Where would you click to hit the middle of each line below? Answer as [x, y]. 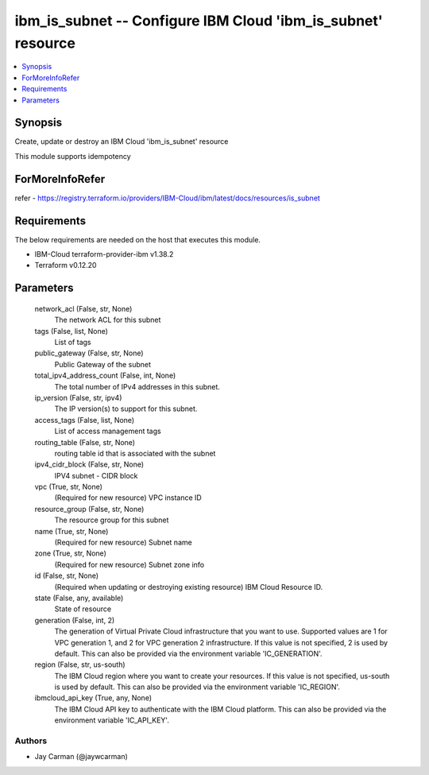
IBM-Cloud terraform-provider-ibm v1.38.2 [104, 254]
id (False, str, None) [67, 575]
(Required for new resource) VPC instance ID [128, 498]
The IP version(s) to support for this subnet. [126, 409]
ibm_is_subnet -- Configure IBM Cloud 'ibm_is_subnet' [199, 21]
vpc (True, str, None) [69, 487]
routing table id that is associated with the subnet [135, 453]
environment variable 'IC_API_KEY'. [112, 720]
